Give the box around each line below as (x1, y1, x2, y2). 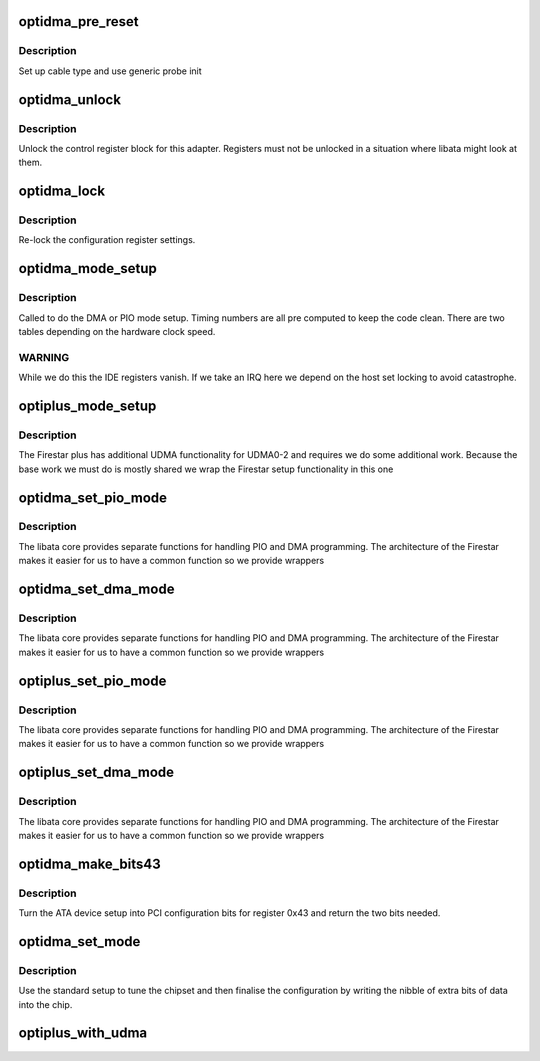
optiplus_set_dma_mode (18, 764, 175, 781)
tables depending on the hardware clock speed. (18, 326, 216, 338)
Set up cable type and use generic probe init (18, 65, 202, 77)
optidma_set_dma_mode (18, 581, 175, 598)
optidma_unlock (18, 91, 122, 108)
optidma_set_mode (18, 933, 141, 950)
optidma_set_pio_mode (18, 489, 168, 506)
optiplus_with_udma (18, 1025, 148, 1042)
